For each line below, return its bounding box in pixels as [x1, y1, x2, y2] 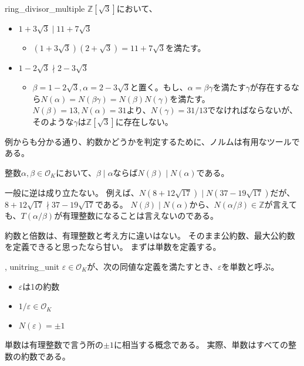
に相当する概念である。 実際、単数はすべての [113, 338, 288, 351]
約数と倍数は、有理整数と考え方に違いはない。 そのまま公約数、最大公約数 [5, 229, 295, 241]
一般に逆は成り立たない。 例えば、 [5, 186, 139, 198]
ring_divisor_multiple [5, 2, 85, 14]
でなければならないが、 [207, 104, 298, 116]
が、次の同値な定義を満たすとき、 [87, 260, 218, 272]
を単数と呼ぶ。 [221, 260, 279, 272]
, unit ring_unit [5, 260, 60, 272]
